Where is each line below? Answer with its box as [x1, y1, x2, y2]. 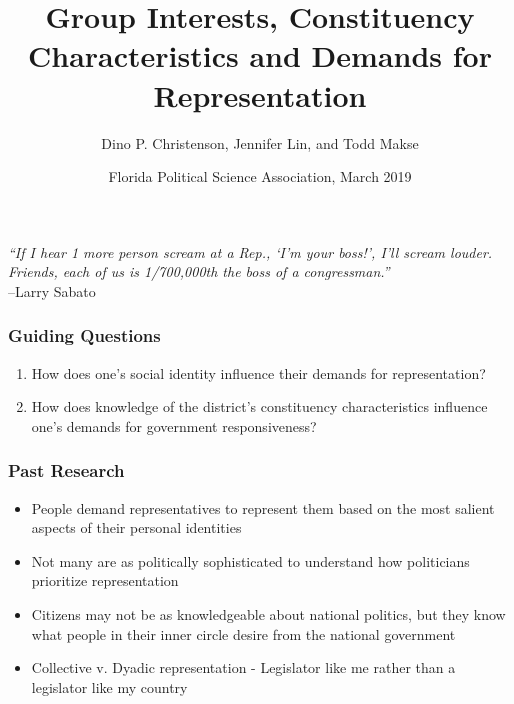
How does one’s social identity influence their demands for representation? [31, 362, 486, 383]
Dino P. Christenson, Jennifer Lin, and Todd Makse [101, 132, 419, 153]
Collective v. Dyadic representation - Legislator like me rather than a [31, 657, 456, 678]
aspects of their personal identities [31, 517, 242, 538]
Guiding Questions [8, 323, 161, 348]
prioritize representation [31, 570, 179, 591]
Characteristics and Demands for [28, 35, 492, 76]
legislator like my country [31, 676, 188, 697]
